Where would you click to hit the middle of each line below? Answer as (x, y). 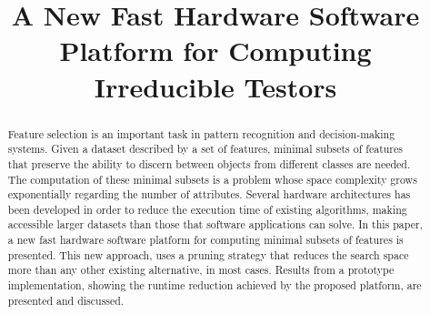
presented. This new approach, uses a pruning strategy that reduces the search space (208, 254)
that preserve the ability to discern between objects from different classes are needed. (209, 163)
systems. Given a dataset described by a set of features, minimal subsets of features (205, 149)
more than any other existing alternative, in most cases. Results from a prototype (201, 270)
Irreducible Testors (215, 86)
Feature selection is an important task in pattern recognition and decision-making (201, 133)
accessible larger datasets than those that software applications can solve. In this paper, (215, 224)
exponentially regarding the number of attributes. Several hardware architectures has (209, 194)
